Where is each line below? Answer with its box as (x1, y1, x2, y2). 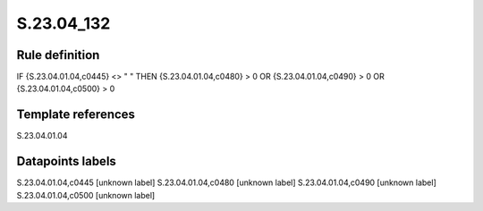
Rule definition (16, 47, 100, 63)
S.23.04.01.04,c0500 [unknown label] (16, 190, 156, 200)
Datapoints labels (16, 154, 116, 169)
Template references (16, 107, 136, 122)
